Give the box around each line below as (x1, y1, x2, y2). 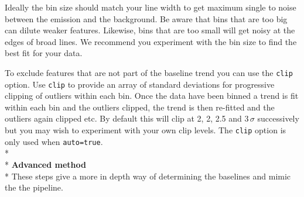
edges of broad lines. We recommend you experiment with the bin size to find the (5, 35, 297, 47)
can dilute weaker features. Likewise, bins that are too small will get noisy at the (5, 24, 295, 36)
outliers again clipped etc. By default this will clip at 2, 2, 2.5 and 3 (5, 112, 249, 125)
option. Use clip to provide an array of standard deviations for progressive (5, 78, 275, 90)
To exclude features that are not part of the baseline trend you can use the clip (5, 66, 293, 78)
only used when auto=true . (5, 135, 103, 147)
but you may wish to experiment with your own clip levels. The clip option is (5, 124, 286, 136)
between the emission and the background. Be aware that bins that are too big (5, 12, 288, 25)
